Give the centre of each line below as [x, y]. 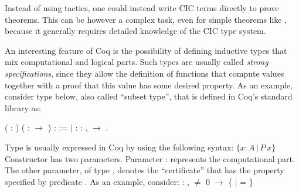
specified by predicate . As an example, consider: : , [97, 181]
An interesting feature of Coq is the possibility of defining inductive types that [146, 50]
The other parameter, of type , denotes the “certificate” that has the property [145, 170]
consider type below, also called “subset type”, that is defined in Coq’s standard [149, 96]
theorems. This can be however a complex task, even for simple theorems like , [146, 19]
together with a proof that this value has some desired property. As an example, [149, 85]
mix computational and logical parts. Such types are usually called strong [137, 62]
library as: [23, 107]
